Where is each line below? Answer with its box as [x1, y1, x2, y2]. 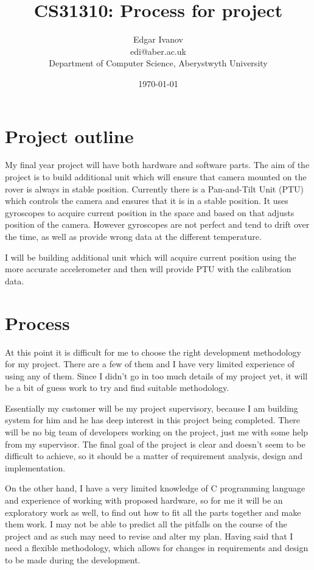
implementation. [5, 461, 66, 474]
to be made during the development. [5, 554, 141, 566]
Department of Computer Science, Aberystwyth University [49, 57, 268, 69]
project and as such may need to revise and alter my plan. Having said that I [5, 529, 293, 542]
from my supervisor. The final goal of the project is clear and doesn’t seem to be [5, 437, 305, 450]
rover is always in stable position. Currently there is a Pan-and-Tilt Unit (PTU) [5, 182, 304, 195]
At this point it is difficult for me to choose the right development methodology [5, 345, 301, 358]
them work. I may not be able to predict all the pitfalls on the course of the [5, 518, 287, 530]
